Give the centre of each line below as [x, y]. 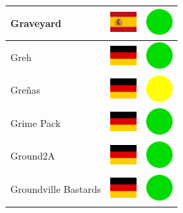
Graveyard [36, 23]
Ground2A [33, 156]
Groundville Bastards [56, 189]
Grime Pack [36, 122]
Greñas [25, 90]
